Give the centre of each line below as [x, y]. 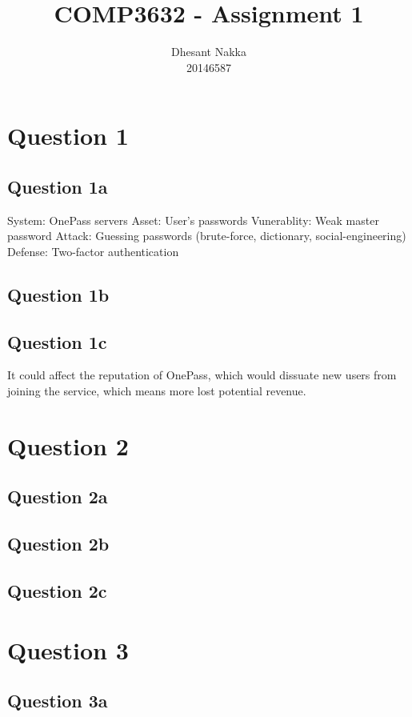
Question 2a [58, 497]
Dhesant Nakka [209, 52]
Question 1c [57, 341]
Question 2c [57, 590]
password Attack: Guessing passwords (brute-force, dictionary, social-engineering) [207, 236]
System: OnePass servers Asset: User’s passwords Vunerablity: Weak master [193, 220]
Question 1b [58, 294]
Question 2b [58, 544]
